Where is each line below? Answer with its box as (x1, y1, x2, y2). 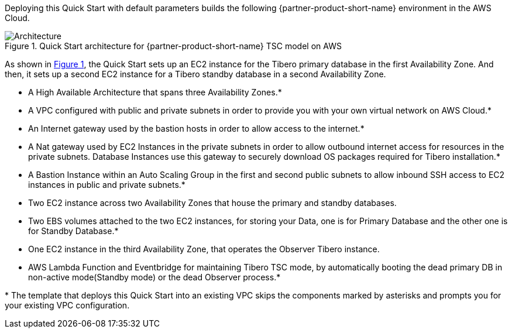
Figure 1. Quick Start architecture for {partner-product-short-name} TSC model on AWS (5, 41, 342, 51)
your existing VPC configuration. (5, 300, 130, 310)
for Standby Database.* (28, 226, 119, 236)
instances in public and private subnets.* (28, 180, 185, 190)
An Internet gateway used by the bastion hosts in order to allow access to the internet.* (28, 123, 365, 133)
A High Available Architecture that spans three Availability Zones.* (28, 87, 282, 97)
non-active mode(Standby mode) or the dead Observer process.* (28, 272, 281, 282)
